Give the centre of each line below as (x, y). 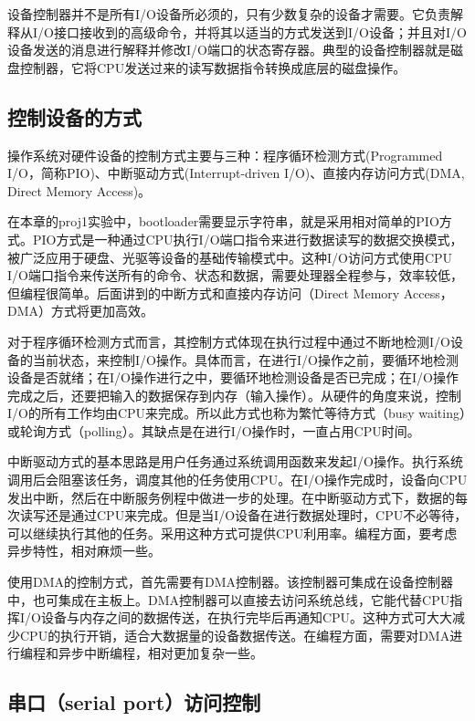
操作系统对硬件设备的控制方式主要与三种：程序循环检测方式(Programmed (225, 155)
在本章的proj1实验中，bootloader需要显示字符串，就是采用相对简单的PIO (223, 221)
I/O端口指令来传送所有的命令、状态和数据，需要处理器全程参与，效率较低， (235, 275)
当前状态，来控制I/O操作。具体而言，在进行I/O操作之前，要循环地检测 (245, 359)
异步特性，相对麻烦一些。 (84, 551)
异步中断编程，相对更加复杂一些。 (160, 653)
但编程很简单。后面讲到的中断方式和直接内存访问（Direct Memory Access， (230, 293)
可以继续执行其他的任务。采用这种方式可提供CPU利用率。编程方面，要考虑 (232, 533)
